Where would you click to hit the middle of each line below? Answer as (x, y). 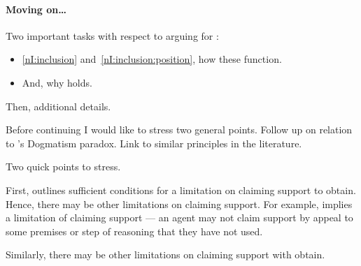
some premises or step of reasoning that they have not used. (134, 231)
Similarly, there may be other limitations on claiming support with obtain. (165, 254)
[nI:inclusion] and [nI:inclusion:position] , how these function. (152, 59)
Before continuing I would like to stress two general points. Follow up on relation (179, 130)
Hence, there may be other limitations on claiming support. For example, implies (179, 204)
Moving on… (36, 9)
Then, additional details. (58, 106)
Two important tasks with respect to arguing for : (112, 35)
